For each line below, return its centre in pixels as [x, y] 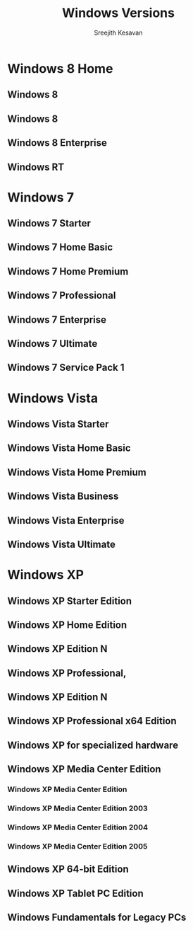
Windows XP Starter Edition [70, 601]
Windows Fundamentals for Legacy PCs [97, 918]
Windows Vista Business [63, 496]
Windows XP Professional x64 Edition [92, 721]
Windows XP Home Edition [67, 625]
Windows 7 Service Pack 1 [66, 368]
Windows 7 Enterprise [57, 320]
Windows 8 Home [60, 68]
